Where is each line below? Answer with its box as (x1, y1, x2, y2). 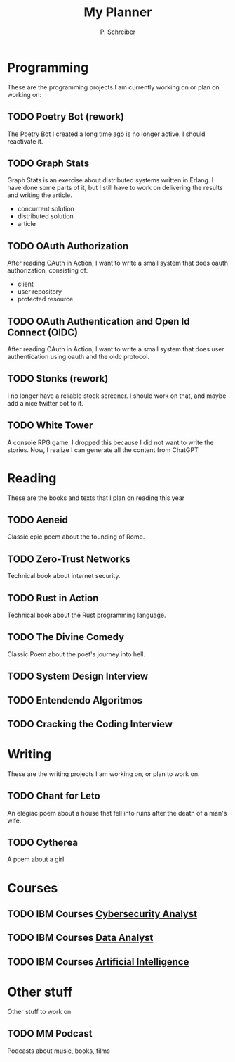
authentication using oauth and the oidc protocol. (7, 352, 149, 361)
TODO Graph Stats (7, 157, 90, 169)
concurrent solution (17, 205, 75, 213)
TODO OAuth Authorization (7, 240, 129, 252)
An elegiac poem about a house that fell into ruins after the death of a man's (7, 808, 227, 817)
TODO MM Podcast (7, 1027, 93, 1039)
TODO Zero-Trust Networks (7, 553, 131, 565)
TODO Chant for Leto (7, 790, 100, 802)
